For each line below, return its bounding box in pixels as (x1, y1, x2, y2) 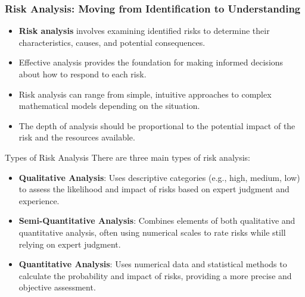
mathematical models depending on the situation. (18, 99, 200, 112)
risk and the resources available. (18, 131, 135, 143)
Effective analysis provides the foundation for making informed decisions (18, 56, 284, 68)
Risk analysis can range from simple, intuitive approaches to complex (18, 87, 272, 100)
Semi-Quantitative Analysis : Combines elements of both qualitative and (18, 214, 295, 227)
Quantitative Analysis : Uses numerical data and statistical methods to (18, 258, 287, 270)
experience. (18, 194, 60, 207)
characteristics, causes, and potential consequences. (18, 36, 206, 48)
